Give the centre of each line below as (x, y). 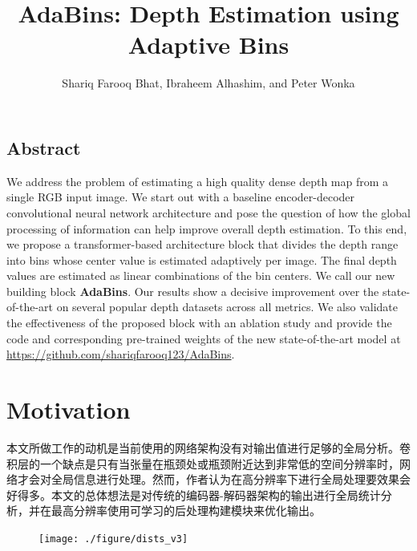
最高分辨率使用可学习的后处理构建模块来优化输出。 (186, 510)
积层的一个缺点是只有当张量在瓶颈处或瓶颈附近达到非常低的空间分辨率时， (203, 463)
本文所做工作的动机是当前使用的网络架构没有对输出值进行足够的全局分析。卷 (208, 447)
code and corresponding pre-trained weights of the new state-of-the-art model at (204, 338)
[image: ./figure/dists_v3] (113, 539)
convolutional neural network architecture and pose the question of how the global (208, 212)
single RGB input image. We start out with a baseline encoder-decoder (181, 197)
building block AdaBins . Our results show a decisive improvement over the (193, 291)
